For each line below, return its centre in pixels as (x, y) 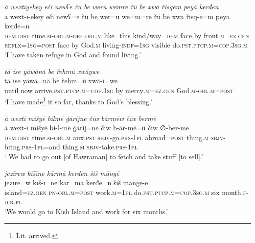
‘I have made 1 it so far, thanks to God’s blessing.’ (78, 101)
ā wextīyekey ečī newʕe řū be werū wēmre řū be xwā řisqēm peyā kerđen (112, 6)
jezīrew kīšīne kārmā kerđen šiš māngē (62, 173)
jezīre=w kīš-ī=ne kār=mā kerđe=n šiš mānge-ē (76, 182)
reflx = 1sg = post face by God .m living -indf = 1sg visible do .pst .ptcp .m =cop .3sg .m (126, 45)
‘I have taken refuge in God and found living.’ (73, 54)
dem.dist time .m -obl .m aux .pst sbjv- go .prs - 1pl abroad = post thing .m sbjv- (115, 137)
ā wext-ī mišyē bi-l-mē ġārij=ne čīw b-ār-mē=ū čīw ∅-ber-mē (97, 128)
